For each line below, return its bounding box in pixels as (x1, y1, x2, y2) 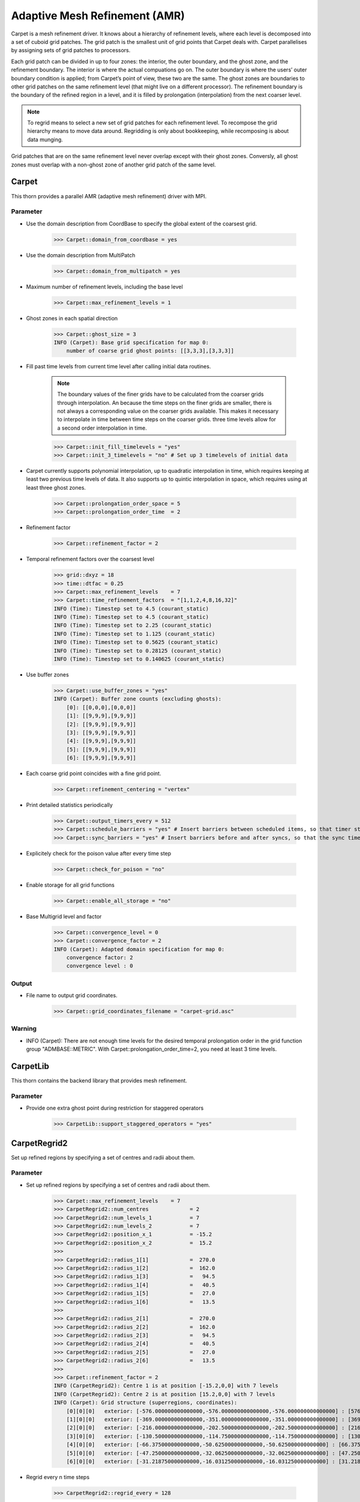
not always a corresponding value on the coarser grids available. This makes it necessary (57, 407, 279, 415)
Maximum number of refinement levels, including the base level (26, 283, 183, 290)
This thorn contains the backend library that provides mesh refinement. (11, 1077, 187, 1084)
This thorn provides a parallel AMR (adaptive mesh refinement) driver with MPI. (11, 192, 207, 199)
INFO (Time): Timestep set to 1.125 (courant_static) (53, 630, 215, 637)
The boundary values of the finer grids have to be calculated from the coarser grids (57, 391, 264, 398)
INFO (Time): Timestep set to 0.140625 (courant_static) (53, 655, 225, 663)
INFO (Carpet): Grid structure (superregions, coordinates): (53, 1399, 238, 1406)
